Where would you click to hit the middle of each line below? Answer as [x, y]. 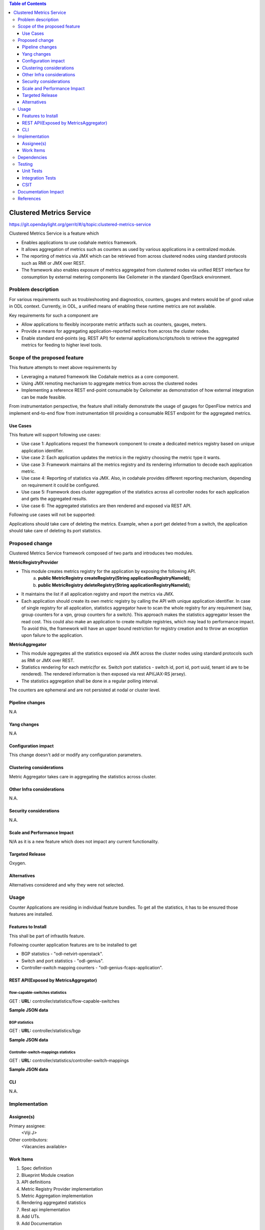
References [29, 198]
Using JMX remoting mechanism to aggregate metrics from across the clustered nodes [109, 383]
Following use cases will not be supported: [52, 515]
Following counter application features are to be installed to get [73, 945]
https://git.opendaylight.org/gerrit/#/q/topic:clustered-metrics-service [80, 224]
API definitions [36, 1182]
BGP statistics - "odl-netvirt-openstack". [62, 954]
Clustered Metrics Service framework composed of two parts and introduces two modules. [101, 553]
